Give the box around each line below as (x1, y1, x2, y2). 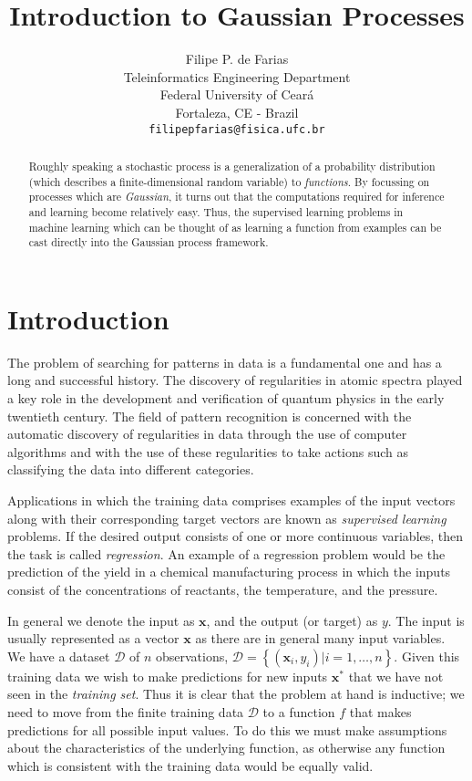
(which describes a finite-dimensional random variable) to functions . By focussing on (28, 173, 430, 189)
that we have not (348, 666, 444, 685)
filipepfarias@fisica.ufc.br (149, 122, 325, 136)
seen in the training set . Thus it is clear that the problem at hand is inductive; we (7, 684, 465, 703)
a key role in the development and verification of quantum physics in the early (7, 389, 445, 408)
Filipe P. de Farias (185, 49, 289, 68)
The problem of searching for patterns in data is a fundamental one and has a (7, 352, 442, 371)
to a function (262, 702, 335, 721)
